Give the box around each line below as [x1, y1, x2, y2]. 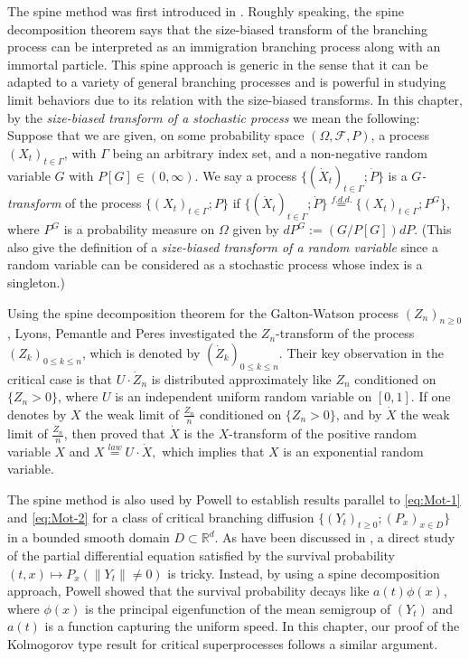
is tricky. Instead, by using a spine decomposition [167, 563, 440, 582]
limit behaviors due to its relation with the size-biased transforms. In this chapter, [7, 89, 463, 108]
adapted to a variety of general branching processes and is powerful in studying [7, 72, 446, 91]
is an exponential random [283, 441, 424, 460]
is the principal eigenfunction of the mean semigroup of [84, 598, 391, 617]
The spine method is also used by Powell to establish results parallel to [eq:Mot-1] [7, 490, 461, 509]
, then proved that [63, 424, 165, 442]
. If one [410, 387, 451, 406]
